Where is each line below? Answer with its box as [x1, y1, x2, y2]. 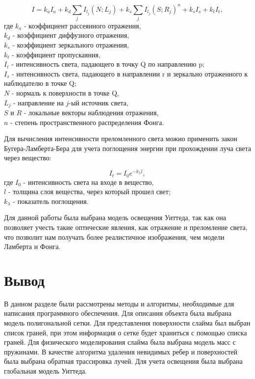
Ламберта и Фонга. [4, 241, 61, 252]
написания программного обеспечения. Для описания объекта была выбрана [4, 308, 231, 318]
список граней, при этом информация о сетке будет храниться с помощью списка [4, 327, 247, 337]
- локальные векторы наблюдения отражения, [24, 107, 159, 118]
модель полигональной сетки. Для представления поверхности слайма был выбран [4, 318, 251, 328]
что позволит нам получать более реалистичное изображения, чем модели [4, 231, 225, 242]
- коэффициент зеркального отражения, [12, 40, 129, 50]
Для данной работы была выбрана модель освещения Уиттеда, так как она [4, 212, 227, 223]
